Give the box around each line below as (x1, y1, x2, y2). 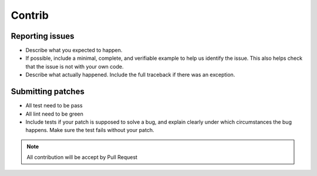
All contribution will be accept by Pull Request (26, 154, 138, 161)
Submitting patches (11, 87, 85, 97)
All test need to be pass (25, 102, 83, 109)
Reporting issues (11, 31, 75, 41)
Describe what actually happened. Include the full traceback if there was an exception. (25, 71, 235, 79)
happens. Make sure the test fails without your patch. (25, 127, 154, 134)
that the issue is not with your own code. (25, 63, 124, 70)
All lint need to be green (25, 110, 83, 117)
